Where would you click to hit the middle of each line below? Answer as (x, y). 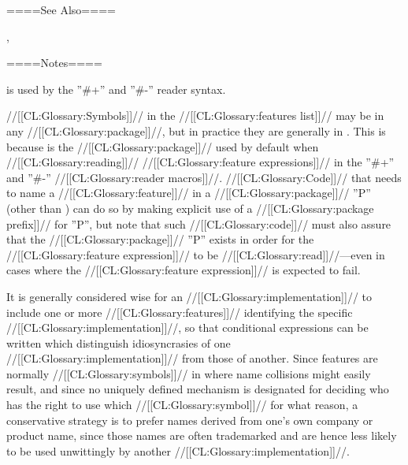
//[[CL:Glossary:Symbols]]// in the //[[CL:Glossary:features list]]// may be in (195, 115)
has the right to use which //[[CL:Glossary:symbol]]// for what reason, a (182, 405)
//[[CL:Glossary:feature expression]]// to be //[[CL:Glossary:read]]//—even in (196, 254)
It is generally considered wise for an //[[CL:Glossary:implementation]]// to (189, 296)
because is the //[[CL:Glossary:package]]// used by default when (163, 146)
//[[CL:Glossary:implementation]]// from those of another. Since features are (192, 358)
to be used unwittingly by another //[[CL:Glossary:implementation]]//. (178, 450)
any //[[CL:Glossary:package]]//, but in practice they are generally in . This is (196, 130)
